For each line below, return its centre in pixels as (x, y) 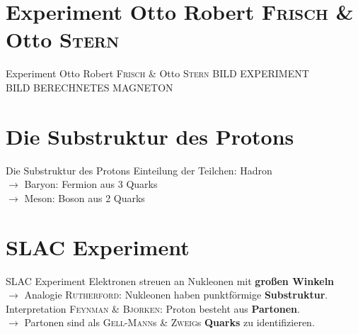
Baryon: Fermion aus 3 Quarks (91, 184)
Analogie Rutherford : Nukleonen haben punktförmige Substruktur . (176, 295)
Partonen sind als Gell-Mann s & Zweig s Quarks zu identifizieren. (169, 322)
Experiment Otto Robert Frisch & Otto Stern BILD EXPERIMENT (157, 73)
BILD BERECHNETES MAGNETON (89, 87)
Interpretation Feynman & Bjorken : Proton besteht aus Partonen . (153, 308)
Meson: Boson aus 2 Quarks (85, 197)
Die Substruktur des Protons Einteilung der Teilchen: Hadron (139, 170)
